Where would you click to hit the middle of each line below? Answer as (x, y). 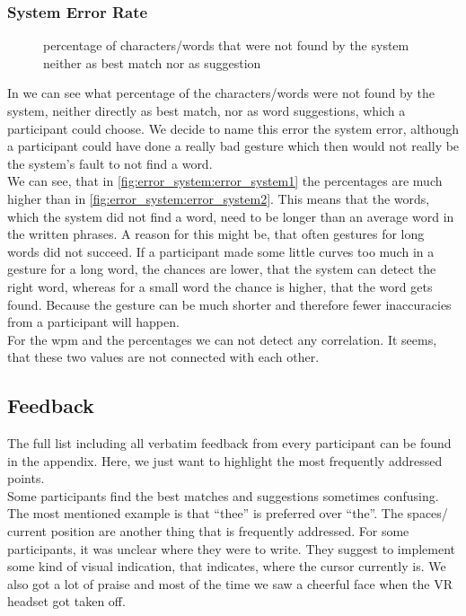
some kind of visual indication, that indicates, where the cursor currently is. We (227, 566)
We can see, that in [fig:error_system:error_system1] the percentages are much (225, 181)
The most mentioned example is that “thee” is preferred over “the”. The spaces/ (228, 513)
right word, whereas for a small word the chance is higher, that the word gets (220, 286)
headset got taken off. (66, 601)
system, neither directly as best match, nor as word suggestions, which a (207, 110)
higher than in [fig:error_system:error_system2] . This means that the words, (219, 198)
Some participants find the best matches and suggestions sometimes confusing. (223, 495)
